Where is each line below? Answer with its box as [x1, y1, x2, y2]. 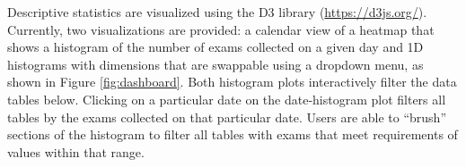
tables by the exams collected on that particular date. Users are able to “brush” [7, 107, 446, 126]
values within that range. [7, 142, 145, 161]
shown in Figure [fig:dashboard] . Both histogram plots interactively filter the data [7, 72, 457, 91]
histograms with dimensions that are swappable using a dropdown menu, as [7, 54, 424, 73]
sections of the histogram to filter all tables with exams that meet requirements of [7, 125, 458, 144]
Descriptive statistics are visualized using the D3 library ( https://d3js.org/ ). [7, 3, 427, 21]
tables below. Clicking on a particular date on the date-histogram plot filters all [7, 89, 446, 108]
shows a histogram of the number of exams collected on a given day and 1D [7, 38, 424, 56]
